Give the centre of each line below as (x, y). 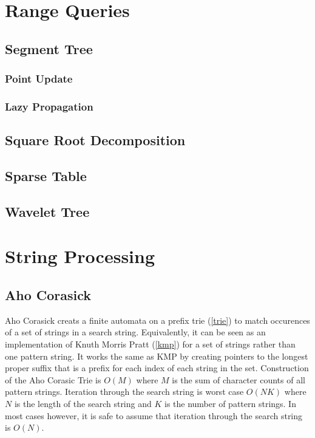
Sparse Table (46, 176)
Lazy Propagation (49, 106)
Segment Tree (49, 48)
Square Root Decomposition (95, 140)
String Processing (80, 256)
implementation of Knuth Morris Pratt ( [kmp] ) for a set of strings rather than (150, 344)
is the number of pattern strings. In (230, 403)
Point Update (39, 79)
